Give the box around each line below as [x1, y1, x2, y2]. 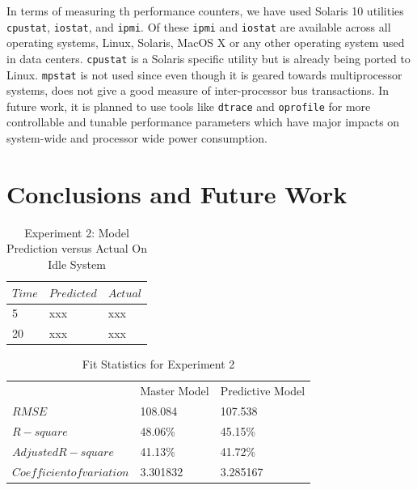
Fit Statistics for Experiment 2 [82, 356, 235, 373]
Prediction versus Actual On [6, 240, 147, 257]
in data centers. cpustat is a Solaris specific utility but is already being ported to [6, 49, 411, 66]
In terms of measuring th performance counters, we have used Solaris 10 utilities [6, 2, 404, 19]
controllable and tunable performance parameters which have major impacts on [6, 113, 400, 130]
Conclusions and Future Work [6, 177, 347, 210]
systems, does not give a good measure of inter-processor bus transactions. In [6, 82, 390, 99]
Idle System [48, 255, 106, 272]
